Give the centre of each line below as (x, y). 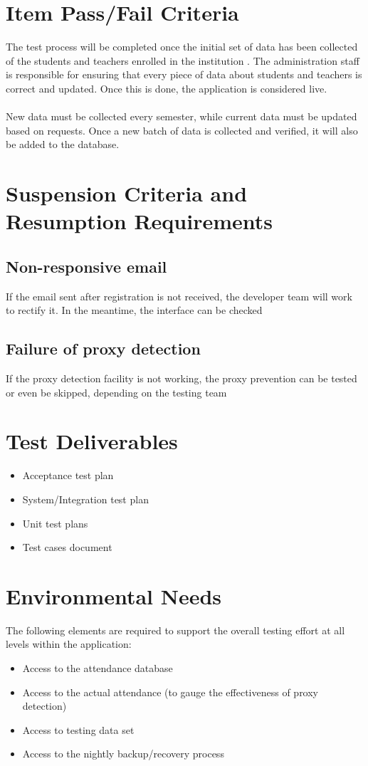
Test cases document (67, 547)
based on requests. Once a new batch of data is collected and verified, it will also (182, 130)
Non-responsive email (86, 266)
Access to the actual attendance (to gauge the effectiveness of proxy (170, 692)
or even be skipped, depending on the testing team (116, 392)
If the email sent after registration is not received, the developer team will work (179, 296)
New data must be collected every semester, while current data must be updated (182, 116)
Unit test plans (55, 523)
